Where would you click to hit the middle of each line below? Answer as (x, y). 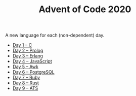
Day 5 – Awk (26, 67)
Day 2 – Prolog (28, 51)
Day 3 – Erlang (28, 56)
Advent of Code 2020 (85, 9)
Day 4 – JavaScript (32, 61)
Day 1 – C (22, 45)
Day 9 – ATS (25, 88)
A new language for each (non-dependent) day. (55, 35)
